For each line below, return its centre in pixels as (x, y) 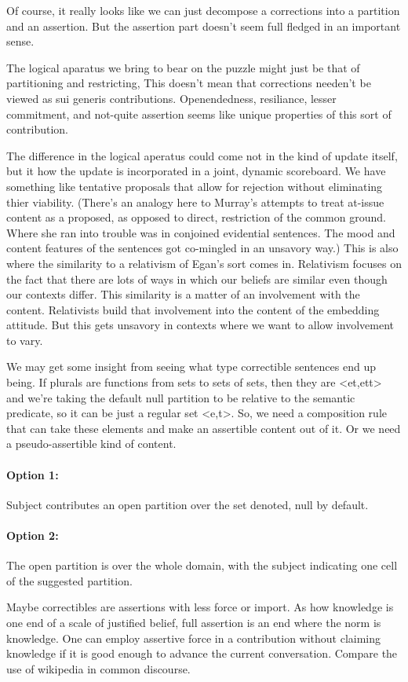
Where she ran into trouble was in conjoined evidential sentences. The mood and (201, 232)
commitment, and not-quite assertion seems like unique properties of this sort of (199, 114)
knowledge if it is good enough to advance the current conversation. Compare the (202, 653)
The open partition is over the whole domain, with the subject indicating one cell (202, 565)
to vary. (25, 340)
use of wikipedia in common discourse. (98, 668)
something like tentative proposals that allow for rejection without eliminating (195, 186)
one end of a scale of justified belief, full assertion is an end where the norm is (194, 622)
